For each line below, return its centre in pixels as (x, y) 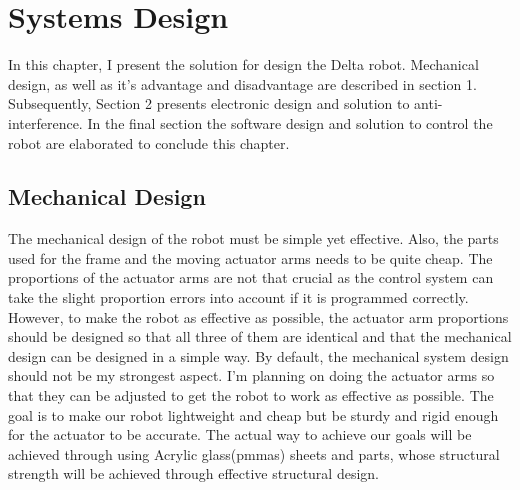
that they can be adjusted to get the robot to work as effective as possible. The (251, 395)
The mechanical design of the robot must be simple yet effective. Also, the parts (253, 238)
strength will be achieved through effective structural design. (193, 473)
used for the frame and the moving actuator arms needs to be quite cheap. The (250, 257)
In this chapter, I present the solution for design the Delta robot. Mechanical (243, 64)
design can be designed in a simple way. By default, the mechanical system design (258, 355)
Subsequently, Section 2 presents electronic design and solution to (209, 103)
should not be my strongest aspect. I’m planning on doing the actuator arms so (251, 375)
